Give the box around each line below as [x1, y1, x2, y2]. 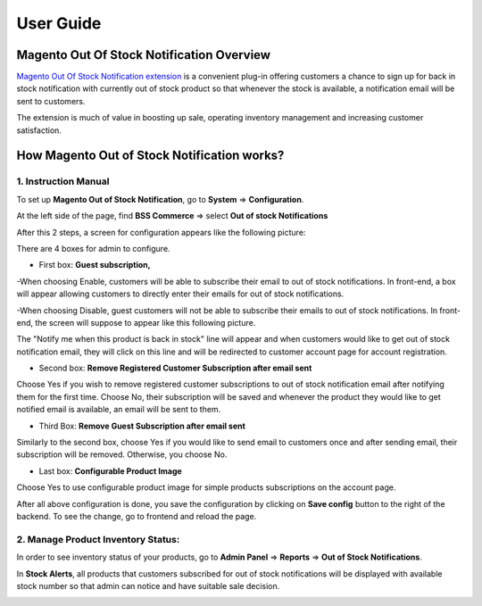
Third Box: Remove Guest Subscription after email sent [38, 420, 245, 431]
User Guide [16, 13, 102, 33]
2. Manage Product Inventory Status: [16, 533, 180, 545]
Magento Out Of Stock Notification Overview [16, 47, 271, 62]
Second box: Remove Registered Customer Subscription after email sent [38, 362, 312, 374]
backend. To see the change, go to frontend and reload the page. [16, 511, 257, 521]
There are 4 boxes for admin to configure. [16, 243, 170, 253]
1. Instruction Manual [16, 175, 110, 187]
